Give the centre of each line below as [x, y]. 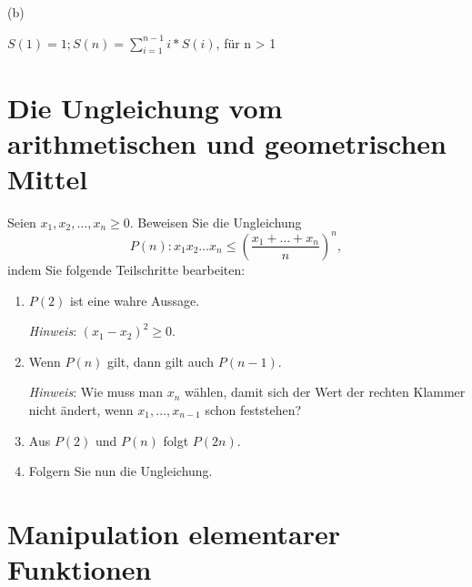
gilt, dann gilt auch [161, 361]
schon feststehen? [253, 409]
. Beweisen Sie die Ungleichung [216, 222]
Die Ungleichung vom [145, 107]
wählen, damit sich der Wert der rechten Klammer [325, 392]
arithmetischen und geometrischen [227, 142]
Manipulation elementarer [174, 533]
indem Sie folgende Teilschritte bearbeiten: [126, 269]
